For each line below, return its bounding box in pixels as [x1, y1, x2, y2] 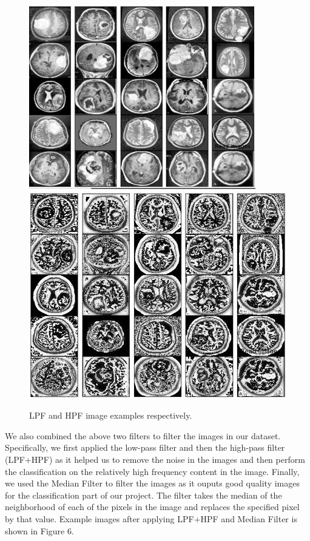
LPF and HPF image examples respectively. [29, 409, 192, 422]
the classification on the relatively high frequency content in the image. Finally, [5, 465, 300, 477]
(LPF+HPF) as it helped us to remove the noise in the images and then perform [5, 453, 305, 465]
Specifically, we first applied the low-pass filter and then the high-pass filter [5, 441, 285, 454]
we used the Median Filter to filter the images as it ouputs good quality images [5, 477, 300, 490]
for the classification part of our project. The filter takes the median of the [5, 488, 282, 501]
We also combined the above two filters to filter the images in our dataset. [5, 429, 281, 442]
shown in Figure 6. [5, 524, 74, 537]
